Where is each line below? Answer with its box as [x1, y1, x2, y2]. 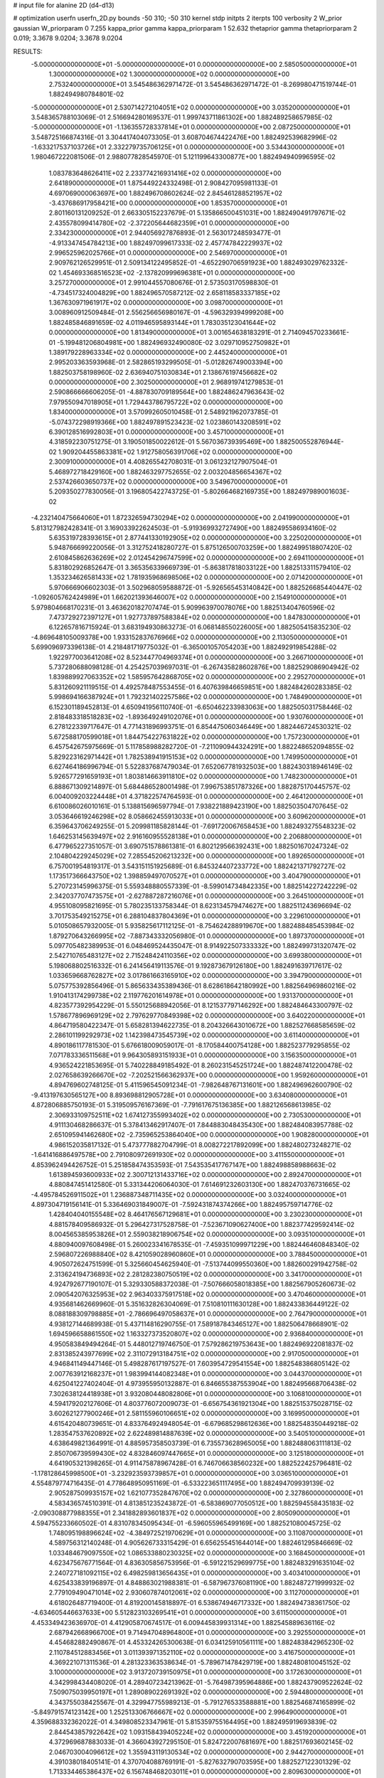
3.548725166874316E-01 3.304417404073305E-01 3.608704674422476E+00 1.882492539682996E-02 [31, 132, 338, 142]
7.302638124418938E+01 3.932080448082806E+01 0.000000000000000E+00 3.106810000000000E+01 [48, 1389, 362, 1398]
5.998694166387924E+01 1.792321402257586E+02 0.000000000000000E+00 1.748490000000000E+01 [48, 693, 362, 701]
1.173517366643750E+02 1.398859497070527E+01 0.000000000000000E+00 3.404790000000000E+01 [48, 872, 361, 880]
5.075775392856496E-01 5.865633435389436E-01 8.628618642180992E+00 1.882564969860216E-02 [48, 981, 356, 990]
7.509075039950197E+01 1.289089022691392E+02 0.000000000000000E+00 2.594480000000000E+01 [48, 1688, 363, 1696]
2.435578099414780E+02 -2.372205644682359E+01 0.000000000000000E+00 [48, 218, 289, 227]
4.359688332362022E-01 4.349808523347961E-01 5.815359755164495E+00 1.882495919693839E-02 [31, 1718, 338, 1726]
